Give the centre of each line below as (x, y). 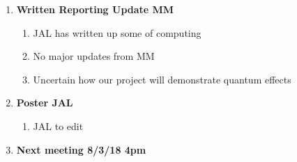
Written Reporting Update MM (95, 9)
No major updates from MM (94, 56)
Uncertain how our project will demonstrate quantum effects (162, 79)
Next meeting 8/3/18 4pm (81, 149)
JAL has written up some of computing (117, 32)
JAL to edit (58, 125)
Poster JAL (45, 103)
